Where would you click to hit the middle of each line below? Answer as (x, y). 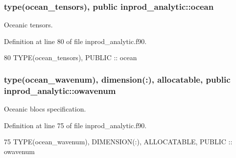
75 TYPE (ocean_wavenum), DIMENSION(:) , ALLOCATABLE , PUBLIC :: (118, 142)
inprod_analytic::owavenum (60, 90)
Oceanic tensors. (28, 25)
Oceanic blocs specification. (45, 109)
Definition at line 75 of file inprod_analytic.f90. (75, 125)
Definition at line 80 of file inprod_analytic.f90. (75, 41)
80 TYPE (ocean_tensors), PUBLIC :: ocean (71, 57)
